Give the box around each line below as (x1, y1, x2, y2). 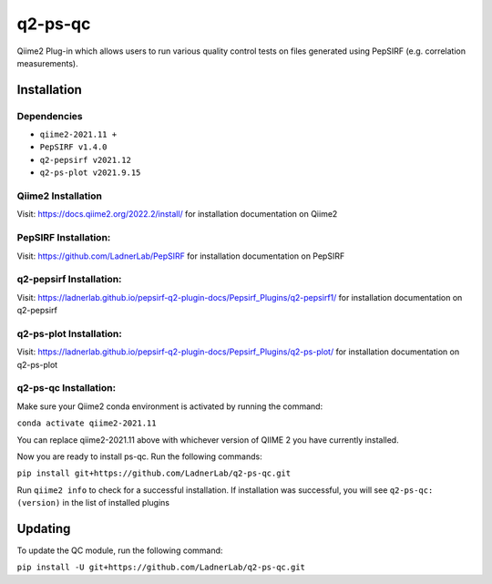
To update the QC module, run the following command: (16, 545, 223, 556)
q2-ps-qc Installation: (16, 382, 117, 394)
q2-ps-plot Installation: (16, 327, 123, 340)
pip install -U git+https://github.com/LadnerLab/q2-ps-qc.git (16, 562, 305, 573)
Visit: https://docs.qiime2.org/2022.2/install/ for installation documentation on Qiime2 (16, 209, 338, 220)
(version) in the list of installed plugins (16, 497, 170, 508)
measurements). (16, 57, 78, 68)
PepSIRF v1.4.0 (39, 142, 108, 152)
